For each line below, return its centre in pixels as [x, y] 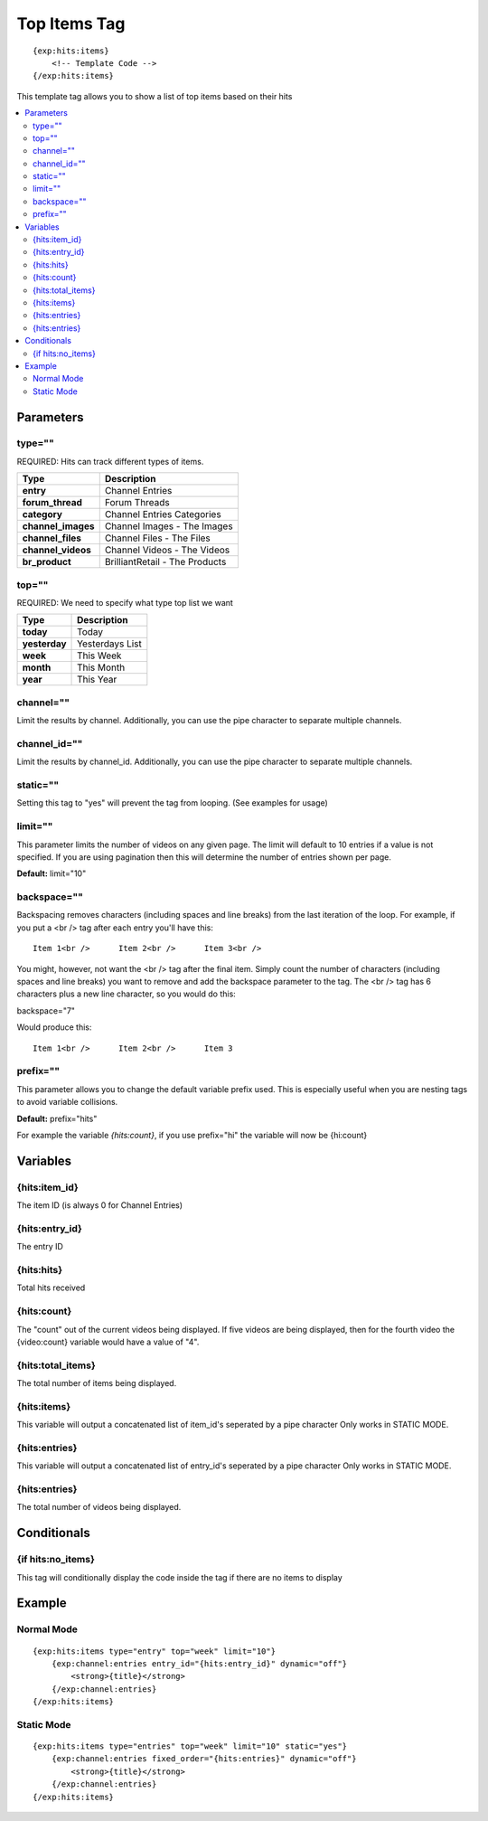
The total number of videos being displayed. [99, 1507]
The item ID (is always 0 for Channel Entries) [100, 1205]
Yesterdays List [109, 644]
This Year [97, 680]
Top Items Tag [71, 24]
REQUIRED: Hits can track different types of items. [110, 461]
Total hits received [51, 1288]
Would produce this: [54, 1027]
